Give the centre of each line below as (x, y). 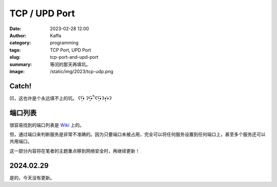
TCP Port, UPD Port (71, 50)
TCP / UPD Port (42, 13)
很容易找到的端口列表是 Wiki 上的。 (47, 125)
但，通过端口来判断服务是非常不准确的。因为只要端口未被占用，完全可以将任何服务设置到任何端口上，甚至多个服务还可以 (137, 134)
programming (64, 43)
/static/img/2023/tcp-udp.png (82, 71)
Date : (15, 29)
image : (17, 71)
